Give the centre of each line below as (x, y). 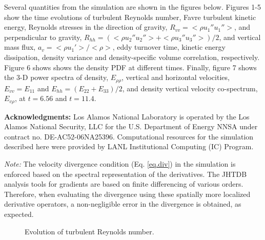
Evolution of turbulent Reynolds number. (89, 231)
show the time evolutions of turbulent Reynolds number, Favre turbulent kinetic (130, 17)
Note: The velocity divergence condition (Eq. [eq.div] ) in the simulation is (120, 164)
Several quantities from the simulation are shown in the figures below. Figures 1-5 (132, 7)
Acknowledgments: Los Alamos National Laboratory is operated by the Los (127, 116)
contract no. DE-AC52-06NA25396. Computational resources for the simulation (129, 136)
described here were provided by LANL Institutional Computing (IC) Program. (129, 146)
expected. (19, 214)
